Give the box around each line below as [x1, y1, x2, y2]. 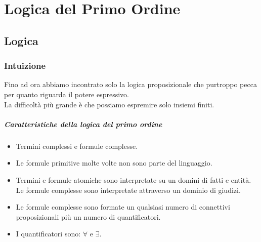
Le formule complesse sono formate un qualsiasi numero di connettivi [16, 201, 230, 212]
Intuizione [4, 59, 46, 72]
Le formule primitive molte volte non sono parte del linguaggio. [16, 157, 212, 168]
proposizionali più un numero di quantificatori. [16, 211, 161, 222]
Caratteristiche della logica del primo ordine [4, 118, 162, 129]
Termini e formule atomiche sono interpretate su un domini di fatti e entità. [16, 174, 251, 185]
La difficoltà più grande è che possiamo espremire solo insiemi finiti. [4, 99, 214, 109]
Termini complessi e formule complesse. [16, 140, 138, 151]
